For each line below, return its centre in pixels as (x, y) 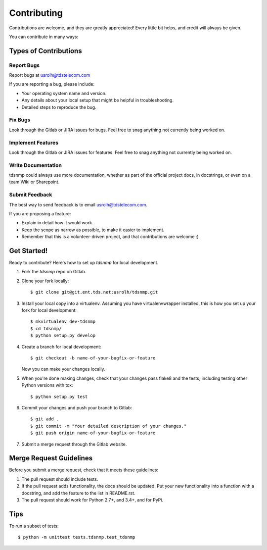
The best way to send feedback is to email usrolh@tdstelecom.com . (78, 204)
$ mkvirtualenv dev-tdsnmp (63, 322)
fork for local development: (49, 310)
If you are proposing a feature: (40, 214)
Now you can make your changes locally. (63, 369)
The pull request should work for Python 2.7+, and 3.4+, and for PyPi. (92, 500)
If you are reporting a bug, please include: (52, 84)
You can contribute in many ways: (44, 37)
